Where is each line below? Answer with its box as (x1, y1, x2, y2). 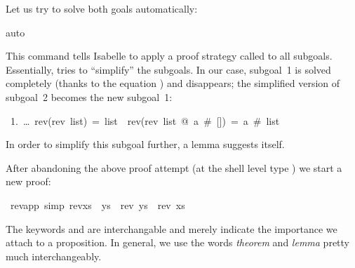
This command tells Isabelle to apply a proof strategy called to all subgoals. (6, 48, 333, 63)
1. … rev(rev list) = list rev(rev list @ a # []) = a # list (10, 113, 280, 128)
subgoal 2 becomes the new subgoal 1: (6, 89, 173, 104)
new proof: (6, 174, 51, 189)
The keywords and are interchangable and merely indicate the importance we (6, 221, 337, 236)
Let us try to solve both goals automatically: (6, 1, 198, 15)
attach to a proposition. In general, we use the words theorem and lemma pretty (6, 235, 349, 250)
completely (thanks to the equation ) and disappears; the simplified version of (6, 76, 340, 91)
